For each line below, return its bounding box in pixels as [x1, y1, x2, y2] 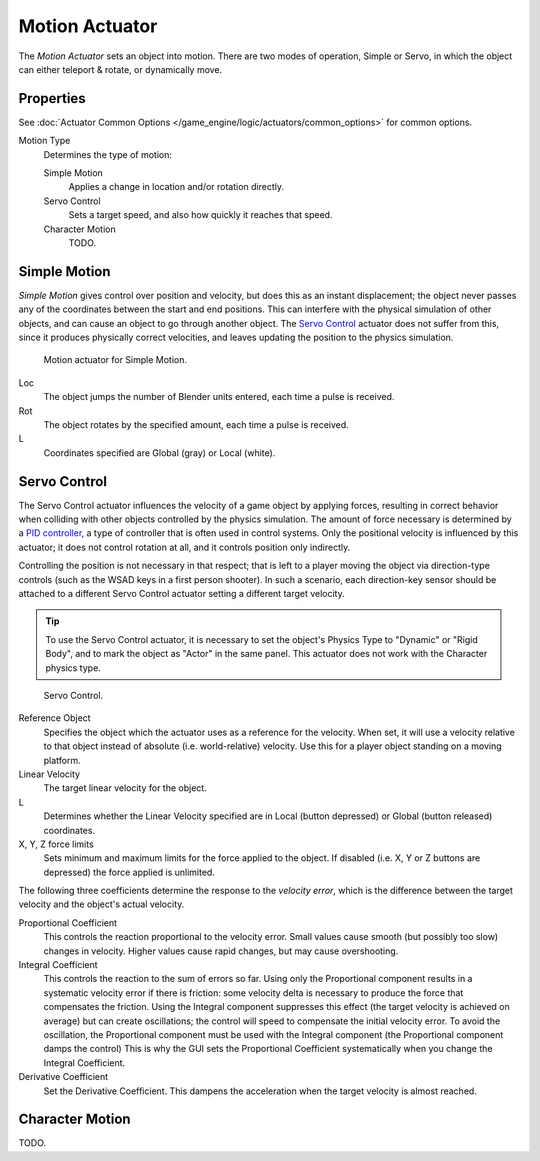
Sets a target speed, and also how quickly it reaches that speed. [68, 209, 333, 221]
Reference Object [18, 712, 91, 724]
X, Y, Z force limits [18, 838, 94, 850]
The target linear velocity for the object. [43, 782, 207, 794]
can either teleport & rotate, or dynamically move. [18, 63, 223, 75]
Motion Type [18, 135, 71, 147]
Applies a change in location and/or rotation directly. [68, 181, 285, 193]
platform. [43, 754, 82, 766]
